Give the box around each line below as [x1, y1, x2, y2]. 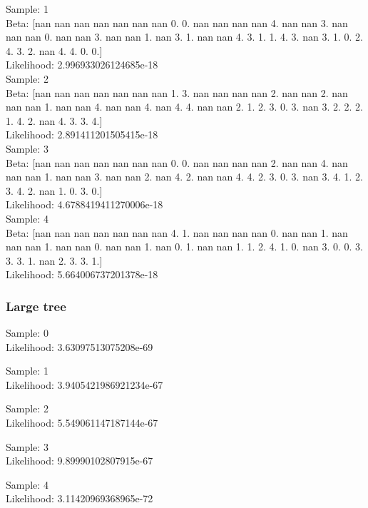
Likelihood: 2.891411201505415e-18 [6, 127, 158, 142]
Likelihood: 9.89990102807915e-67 [6, 453, 153, 468]
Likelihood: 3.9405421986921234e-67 [6, 377, 163, 392]
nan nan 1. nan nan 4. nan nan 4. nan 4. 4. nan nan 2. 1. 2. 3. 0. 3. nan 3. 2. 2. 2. [6, 99, 363, 114]
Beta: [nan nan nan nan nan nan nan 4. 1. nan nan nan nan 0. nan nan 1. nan [6, 225, 348, 240]
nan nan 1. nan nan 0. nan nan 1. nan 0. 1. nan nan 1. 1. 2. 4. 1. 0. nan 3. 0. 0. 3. [6, 239, 363, 254]
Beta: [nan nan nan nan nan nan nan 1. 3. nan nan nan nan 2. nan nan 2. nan [6, 85, 348, 100]
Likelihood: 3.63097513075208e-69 [6, 339, 153, 354]
